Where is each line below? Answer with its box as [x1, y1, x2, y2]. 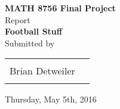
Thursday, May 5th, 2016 [5, 93, 97, 105]
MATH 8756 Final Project [5, 2, 116, 14]
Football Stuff [5, 25, 63, 38]
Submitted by [5, 36, 55, 49]
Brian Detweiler [10, 64, 75, 78]
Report [5, 13, 30, 26]
